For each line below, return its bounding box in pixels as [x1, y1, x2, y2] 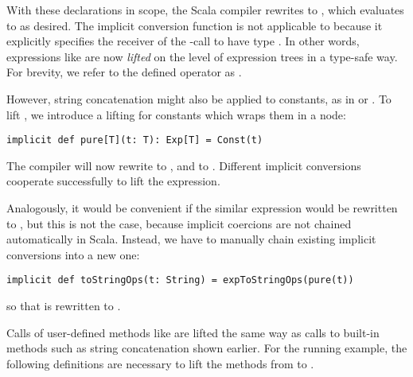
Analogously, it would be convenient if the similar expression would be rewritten [6, 200, 398, 216]
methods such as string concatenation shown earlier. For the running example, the [6, 340, 407, 356]
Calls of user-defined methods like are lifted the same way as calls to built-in [6, 324, 380, 340]
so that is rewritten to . [6, 297, 121, 314]
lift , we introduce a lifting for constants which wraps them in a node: [6, 106, 346, 122]
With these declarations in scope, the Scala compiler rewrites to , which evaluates [6, 2, 404, 17]
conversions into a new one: [6, 246, 140, 262]
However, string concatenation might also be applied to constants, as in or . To [6, 90, 392, 107]
